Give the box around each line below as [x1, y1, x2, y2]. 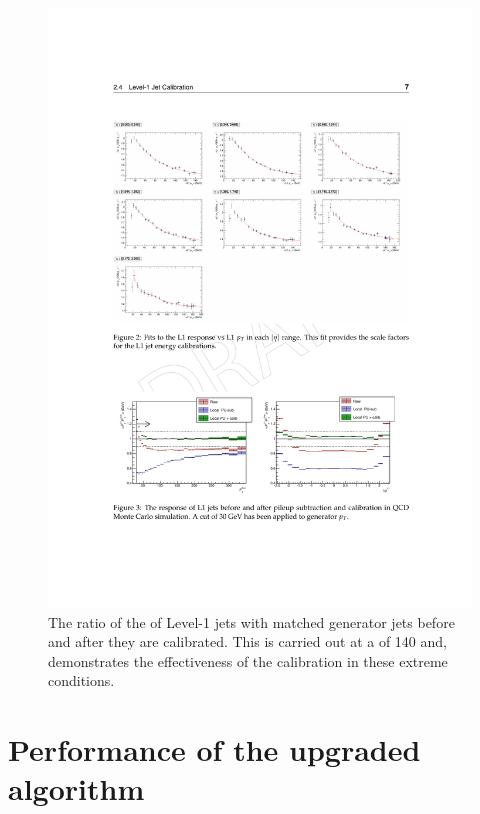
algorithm [8, 768, 145, 809]
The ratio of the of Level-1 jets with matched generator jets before [48, 611, 455, 632]
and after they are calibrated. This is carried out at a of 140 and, [48, 631, 447, 652]
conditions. [48, 670, 115, 691]
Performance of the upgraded [8, 729, 421, 770]
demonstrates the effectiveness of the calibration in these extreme [48, 650, 448, 671]
